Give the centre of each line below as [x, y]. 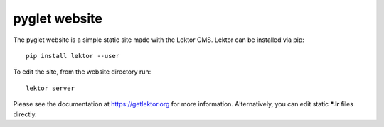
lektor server [50, 88]
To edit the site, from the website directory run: [82, 72]
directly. [25, 114]
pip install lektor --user [73, 56]
